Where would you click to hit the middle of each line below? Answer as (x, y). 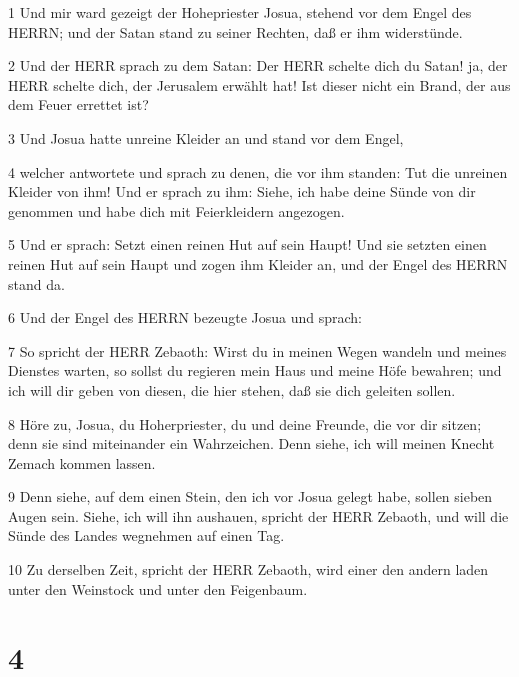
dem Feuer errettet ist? (78, 104)
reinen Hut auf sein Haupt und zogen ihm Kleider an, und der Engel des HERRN (258, 263)
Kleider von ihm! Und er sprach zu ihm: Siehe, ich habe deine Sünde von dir (242, 191)
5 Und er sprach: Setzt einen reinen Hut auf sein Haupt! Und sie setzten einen (247, 244)
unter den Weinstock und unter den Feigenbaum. (158, 588)
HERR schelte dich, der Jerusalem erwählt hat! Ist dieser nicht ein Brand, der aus (259, 84)
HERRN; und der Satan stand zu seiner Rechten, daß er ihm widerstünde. (235, 31)
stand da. (36, 283)
